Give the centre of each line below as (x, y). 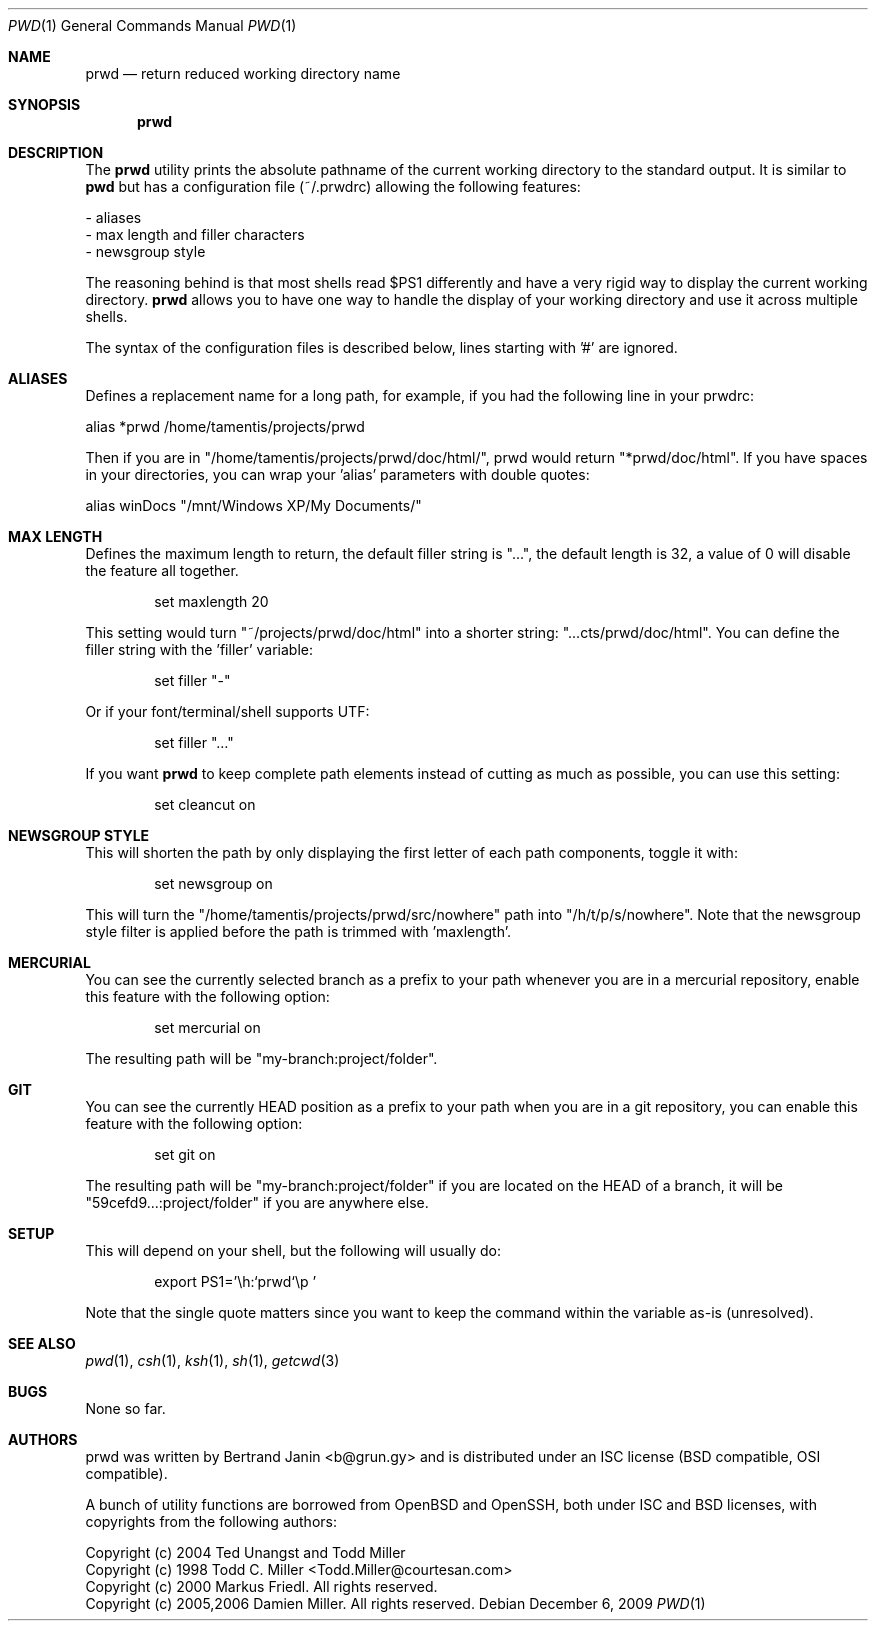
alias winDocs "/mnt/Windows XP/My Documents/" (253, 505)
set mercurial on (207, 1027)
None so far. (125, 1408)
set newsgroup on (213, 883)
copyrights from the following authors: (211, 1521)
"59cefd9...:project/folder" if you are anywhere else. (257, 1202)
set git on (185, 1154)
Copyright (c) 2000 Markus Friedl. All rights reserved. (261, 1586)
